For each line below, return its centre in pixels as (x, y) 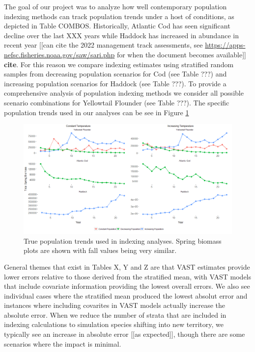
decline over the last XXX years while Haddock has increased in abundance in (121, 35)
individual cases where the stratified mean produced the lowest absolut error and (126, 295)
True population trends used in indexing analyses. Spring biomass (123, 240)
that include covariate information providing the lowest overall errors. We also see (127, 286)
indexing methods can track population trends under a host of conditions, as (119, 16)
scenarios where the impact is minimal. (63, 343)
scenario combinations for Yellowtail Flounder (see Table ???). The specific (117, 102)
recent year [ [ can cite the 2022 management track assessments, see (103, 45)
